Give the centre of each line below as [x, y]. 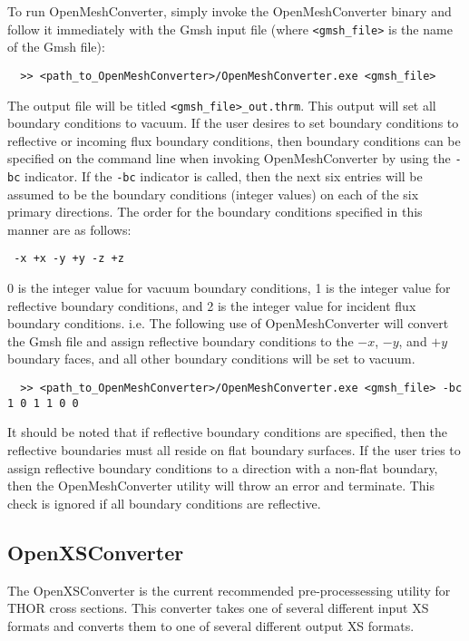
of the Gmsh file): [56, 47]
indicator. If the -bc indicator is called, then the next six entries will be [223, 176]
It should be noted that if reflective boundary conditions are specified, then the [227, 432]
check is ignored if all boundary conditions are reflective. [164, 503]
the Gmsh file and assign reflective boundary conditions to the [181, 340]
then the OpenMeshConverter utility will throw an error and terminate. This [221, 486]
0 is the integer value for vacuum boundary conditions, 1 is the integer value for [229, 288]
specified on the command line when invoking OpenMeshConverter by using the [229, 158]
